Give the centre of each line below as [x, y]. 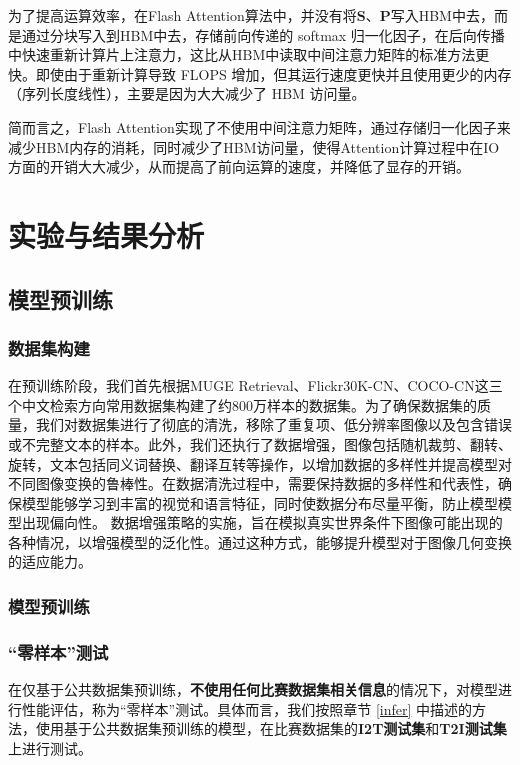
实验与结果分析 [106, 234]
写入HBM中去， [442, 15]
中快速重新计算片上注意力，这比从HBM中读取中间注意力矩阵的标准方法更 [249, 54]
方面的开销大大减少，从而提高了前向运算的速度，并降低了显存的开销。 [239, 166]
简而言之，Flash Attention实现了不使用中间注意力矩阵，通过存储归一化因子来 [259, 126]
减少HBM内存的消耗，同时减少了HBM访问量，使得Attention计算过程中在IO [254, 146]
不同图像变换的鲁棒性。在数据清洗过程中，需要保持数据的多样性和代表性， [253, 483]
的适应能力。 [50, 561]
